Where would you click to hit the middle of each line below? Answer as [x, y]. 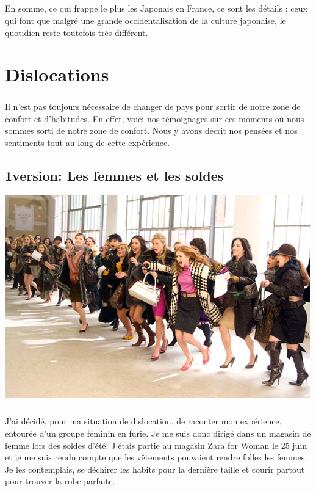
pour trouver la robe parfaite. [60, 481]
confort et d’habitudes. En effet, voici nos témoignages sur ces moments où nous [155, 118]
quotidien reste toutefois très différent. [77, 32]
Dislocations [57, 74]
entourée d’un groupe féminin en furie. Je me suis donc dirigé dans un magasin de [158, 433]
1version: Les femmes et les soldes [114, 175]
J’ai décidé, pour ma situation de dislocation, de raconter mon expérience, [143, 421]
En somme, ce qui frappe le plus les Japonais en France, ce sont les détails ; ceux [156, 8]
